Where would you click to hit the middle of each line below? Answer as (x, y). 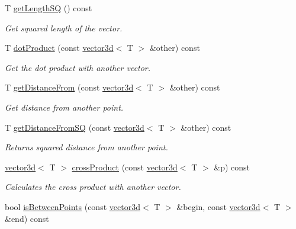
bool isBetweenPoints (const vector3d (73, 206)
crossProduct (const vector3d (125, 167)
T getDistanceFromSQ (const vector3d (75, 127)
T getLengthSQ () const (49, 8)
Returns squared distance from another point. (86, 147)
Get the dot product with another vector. (78, 67)
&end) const (27, 218)
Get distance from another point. (64, 107)
